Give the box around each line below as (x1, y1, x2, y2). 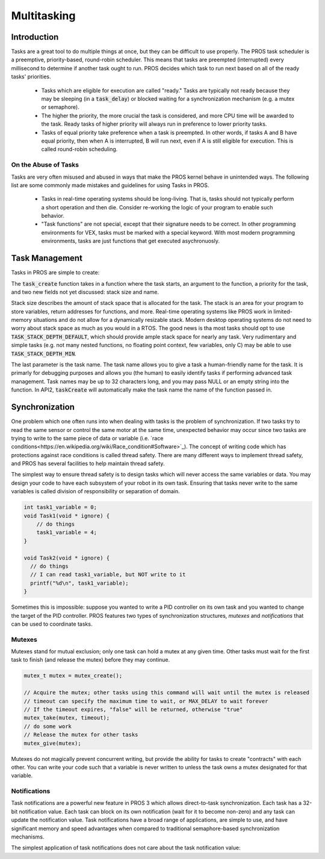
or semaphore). (41, 103, 79, 111)
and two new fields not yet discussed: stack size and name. (11, 288, 159, 295)
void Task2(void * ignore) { (23, 554, 110, 561)
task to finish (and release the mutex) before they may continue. (11, 656, 170, 663)
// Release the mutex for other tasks (23, 731, 138, 738)
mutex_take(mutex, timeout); (23, 715, 110, 721)
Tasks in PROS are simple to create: (11, 269, 100, 276)
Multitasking (11, 9, 76, 22)
